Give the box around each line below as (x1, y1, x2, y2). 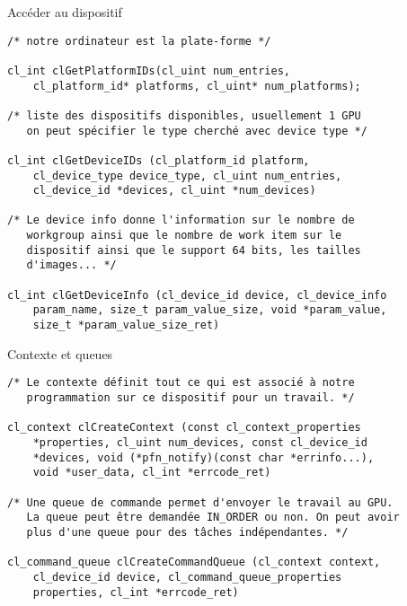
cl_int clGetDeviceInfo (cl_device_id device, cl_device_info (7, 288, 387, 302)
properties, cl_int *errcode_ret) (32, 585, 239, 599)
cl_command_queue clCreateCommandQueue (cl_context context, (7, 556, 381, 569)
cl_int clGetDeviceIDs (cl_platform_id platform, (7, 154, 310, 167)
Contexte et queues (7, 344, 113, 363)
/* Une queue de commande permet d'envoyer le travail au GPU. (7, 496, 394, 509)
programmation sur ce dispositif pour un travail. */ (26, 391, 355, 404)
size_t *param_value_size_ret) (32, 319, 220, 332)
